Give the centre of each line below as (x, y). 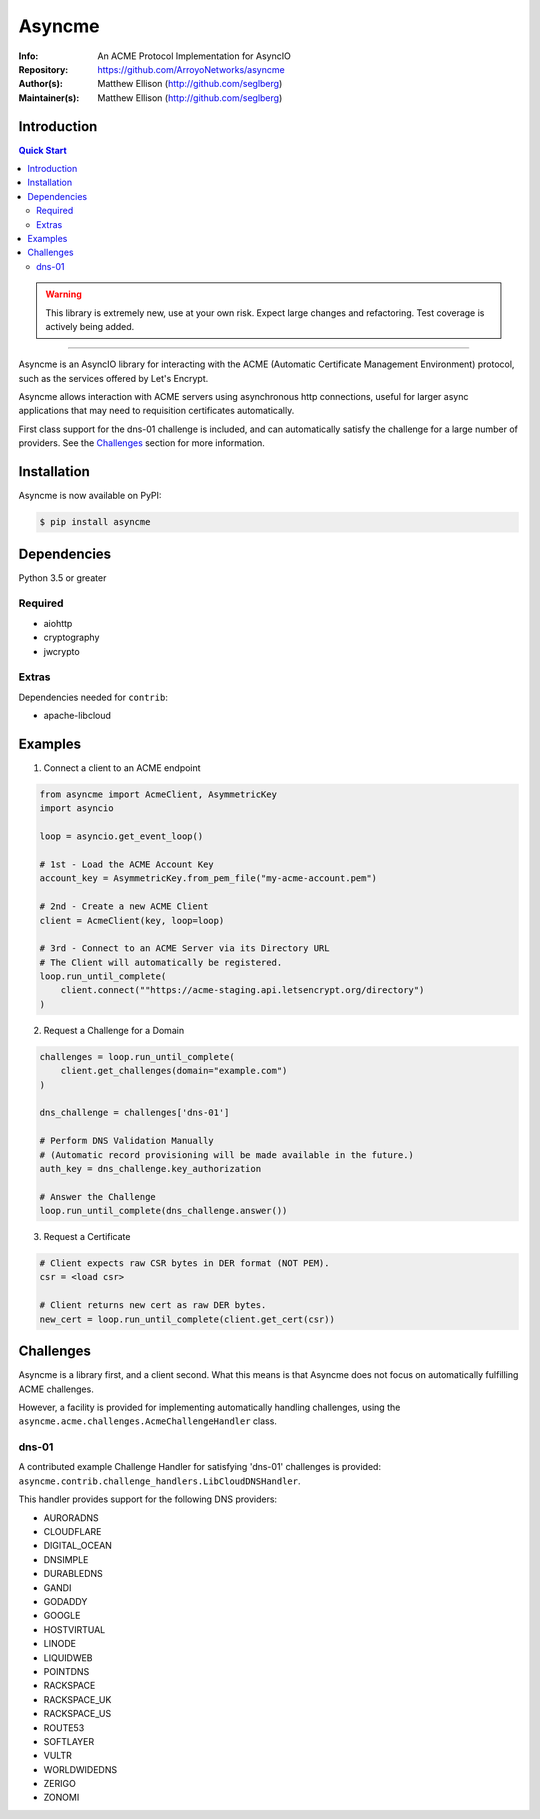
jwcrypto (61, 651)
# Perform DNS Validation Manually (126, 1141)
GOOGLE (62, 1616)
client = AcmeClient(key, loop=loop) (132, 920)
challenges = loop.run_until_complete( (137, 1056)
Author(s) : (41, 84)
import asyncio (76, 808)
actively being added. (90, 326)
